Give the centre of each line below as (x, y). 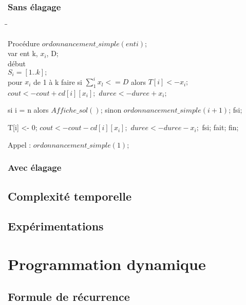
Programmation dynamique (107, 264)
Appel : (20, 144)
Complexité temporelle (70, 196)
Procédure (24, 43)
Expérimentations (56, 226)
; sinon (111, 110)
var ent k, (23, 53)
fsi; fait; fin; (220, 127)
